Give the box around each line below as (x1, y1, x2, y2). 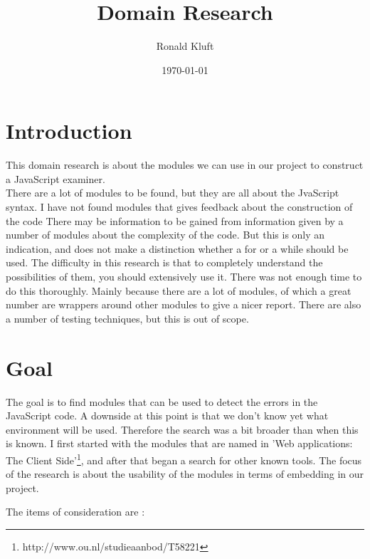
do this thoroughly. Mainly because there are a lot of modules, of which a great (6, 283, 351, 298)
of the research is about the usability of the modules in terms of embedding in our (6, 466, 364, 481)
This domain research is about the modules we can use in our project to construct (6, 157, 364, 172)
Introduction (6, 116, 132, 145)
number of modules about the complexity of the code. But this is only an (6, 227, 325, 242)
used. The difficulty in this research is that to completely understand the (6, 255, 323, 270)
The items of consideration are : (6, 504, 145, 519)
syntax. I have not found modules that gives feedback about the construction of (6, 199, 353, 214)
